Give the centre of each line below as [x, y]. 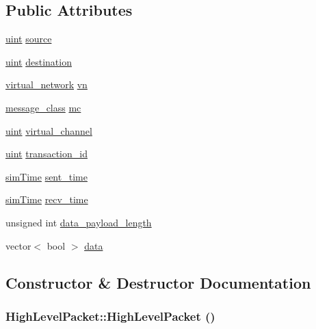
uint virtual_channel [49, 130]
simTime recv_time [47, 199]
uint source [29, 39]
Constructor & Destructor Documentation [158, 282]
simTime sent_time [47, 176]
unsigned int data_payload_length [79, 222]
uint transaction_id [47, 154]
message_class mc [43, 107]
